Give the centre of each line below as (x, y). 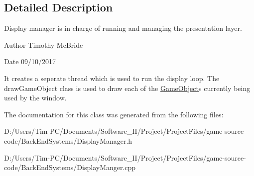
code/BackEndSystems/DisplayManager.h (68, 140)
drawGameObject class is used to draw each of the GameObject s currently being (127, 88)
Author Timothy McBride (44, 44)
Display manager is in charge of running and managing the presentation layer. (123, 28)
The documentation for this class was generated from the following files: (114, 114)
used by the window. (35, 98)
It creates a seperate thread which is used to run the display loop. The (112, 78)
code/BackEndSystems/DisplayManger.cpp (70, 167)
